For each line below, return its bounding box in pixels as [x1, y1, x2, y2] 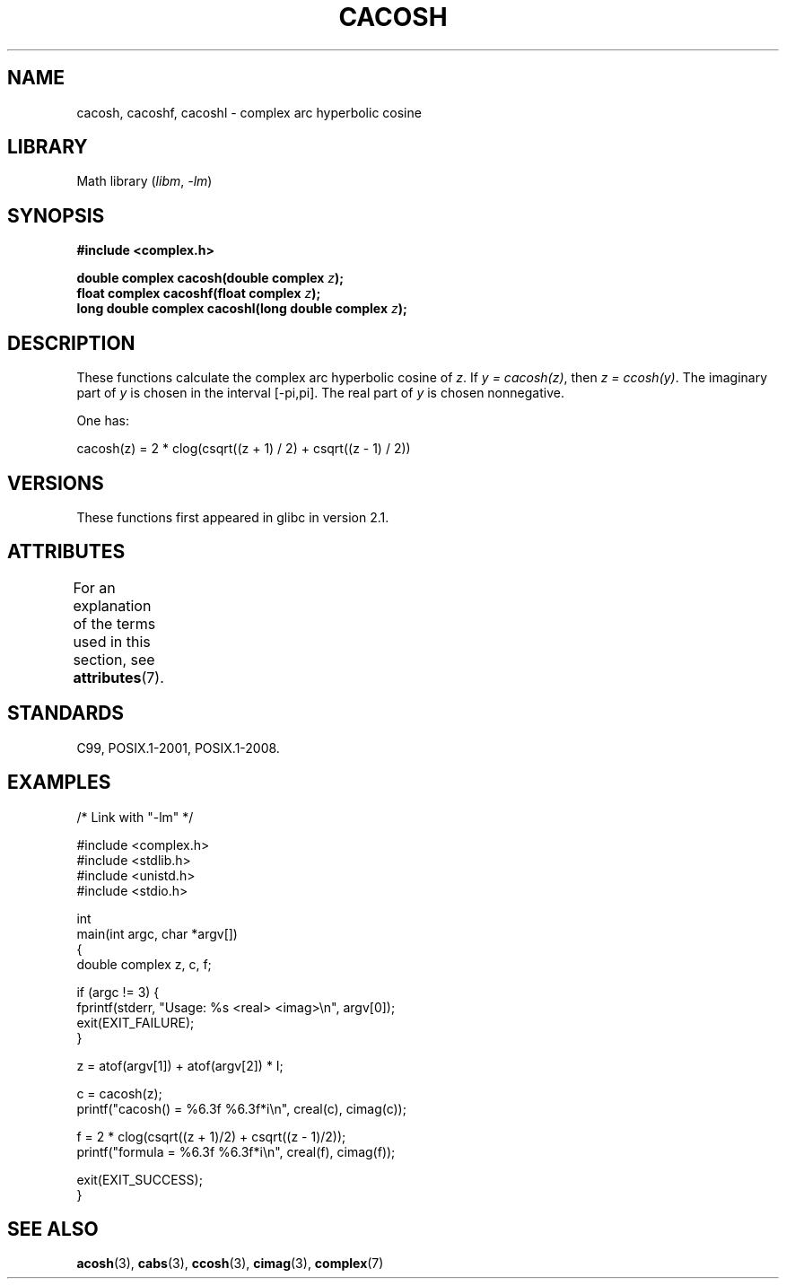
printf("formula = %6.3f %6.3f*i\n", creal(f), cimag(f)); [76, 1143, 396, 1159]
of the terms [73, 614, 156, 633]
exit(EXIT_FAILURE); [76, 1014, 195, 1030]
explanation [73, 596, 152, 615]
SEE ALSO [7, 1217, 99, 1240]
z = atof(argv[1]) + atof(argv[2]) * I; [76, 1057, 284, 1073]
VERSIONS [7, 471, 104, 494]
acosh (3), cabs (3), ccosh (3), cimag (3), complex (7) [76, 1255, 384, 1272]
